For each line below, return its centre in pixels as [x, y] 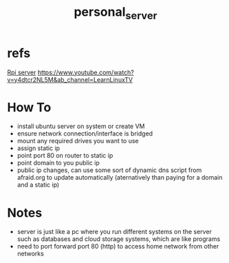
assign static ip [39, 148]
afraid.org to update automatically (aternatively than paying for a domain [120, 178]
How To [29, 107]
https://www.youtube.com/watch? [86, 72]
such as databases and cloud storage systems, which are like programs [119, 239]
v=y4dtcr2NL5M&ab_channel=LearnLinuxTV [70, 79]
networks [31, 254]
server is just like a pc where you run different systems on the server [114, 232]
